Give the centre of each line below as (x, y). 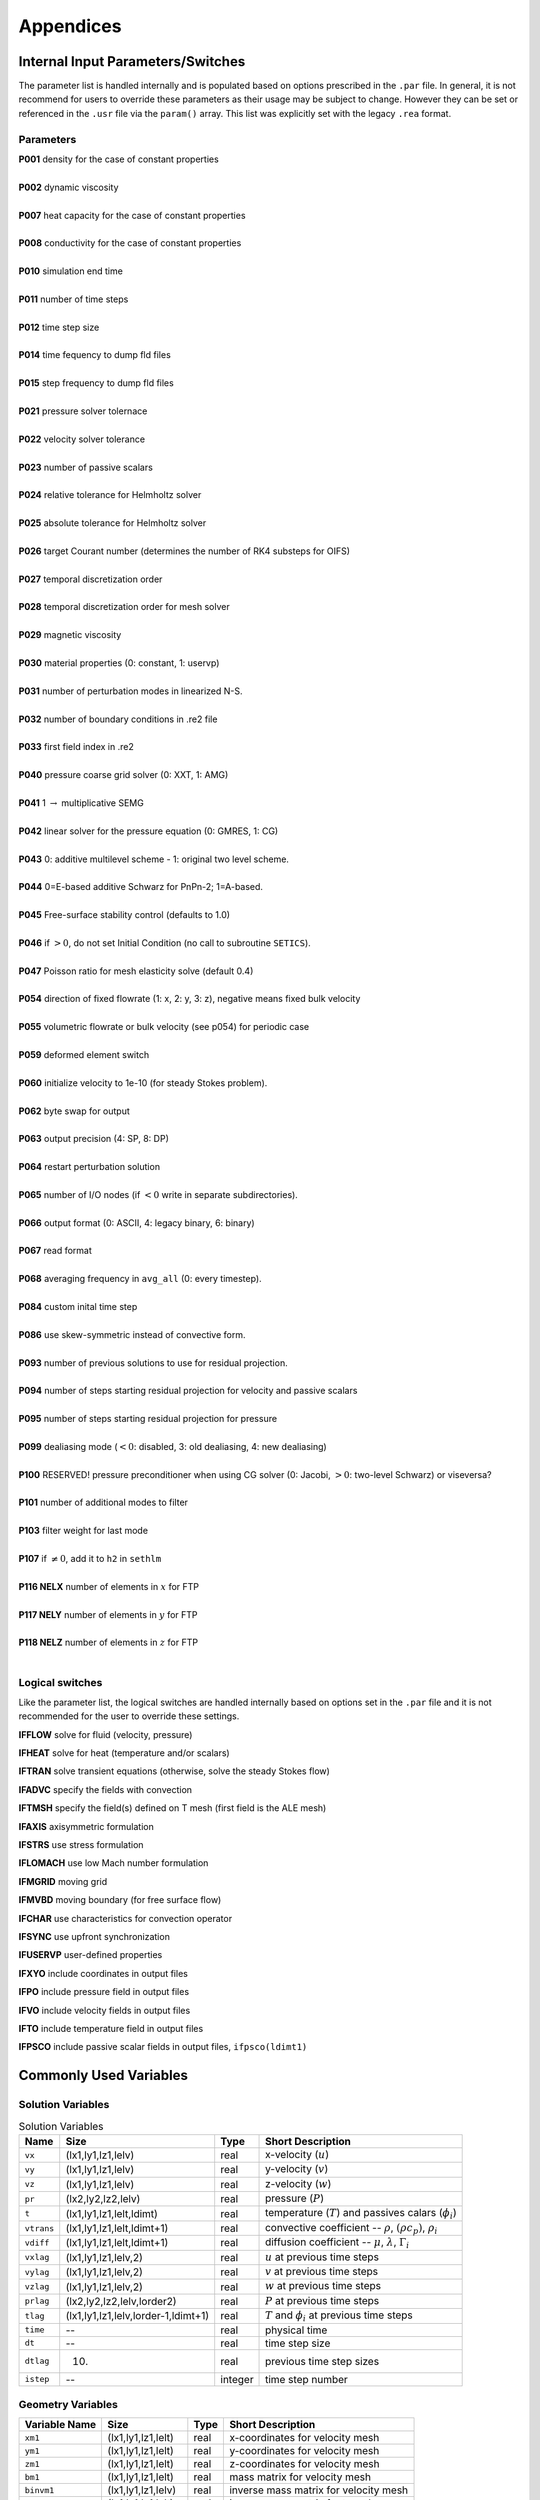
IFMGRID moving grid (63, 1881)
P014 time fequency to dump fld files (95, 355)
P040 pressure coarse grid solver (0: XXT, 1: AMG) (123, 775)
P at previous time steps (322, 2300)
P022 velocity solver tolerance (81, 439)
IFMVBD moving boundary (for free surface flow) (120, 1900)
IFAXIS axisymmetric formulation (86, 1826)
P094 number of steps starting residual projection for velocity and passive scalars (188, 1391)
